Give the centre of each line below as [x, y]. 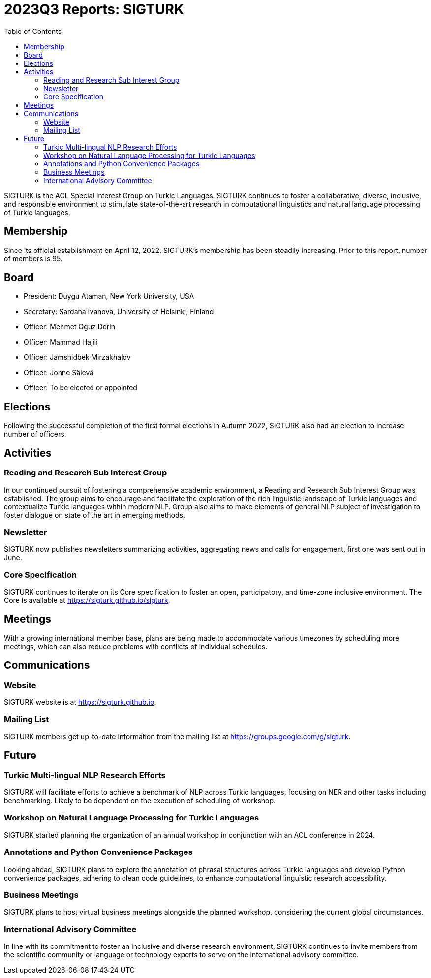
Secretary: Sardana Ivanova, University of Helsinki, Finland [119, 312]
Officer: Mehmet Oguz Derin [69, 327]
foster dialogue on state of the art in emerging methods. [94, 515]
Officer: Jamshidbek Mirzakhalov [77, 357]
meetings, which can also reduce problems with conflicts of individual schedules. [136, 646]
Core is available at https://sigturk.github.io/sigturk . [87, 600]
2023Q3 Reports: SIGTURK [94, 9]
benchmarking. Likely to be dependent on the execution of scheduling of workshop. [140, 801]
